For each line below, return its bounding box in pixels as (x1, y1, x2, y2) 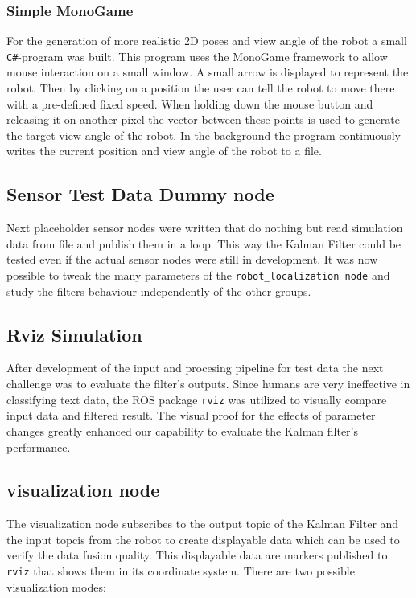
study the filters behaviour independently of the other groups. (6, 282, 311, 299)
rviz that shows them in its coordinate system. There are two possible (6, 563, 355, 580)
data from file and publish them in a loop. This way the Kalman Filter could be (6, 235, 402, 252)
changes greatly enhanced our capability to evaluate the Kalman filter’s (6, 422, 358, 439)
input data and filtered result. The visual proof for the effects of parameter (6, 407, 376, 424)
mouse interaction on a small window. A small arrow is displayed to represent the (6, 63, 409, 80)
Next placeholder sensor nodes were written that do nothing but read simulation (6, 219, 403, 236)
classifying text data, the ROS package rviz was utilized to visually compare (6, 391, 387, 408)
